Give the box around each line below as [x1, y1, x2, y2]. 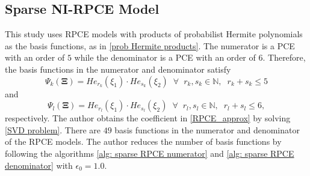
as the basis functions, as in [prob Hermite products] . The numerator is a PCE [5, 39, 295, 52]
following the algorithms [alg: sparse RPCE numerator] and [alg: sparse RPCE [5, 147, 294, 159]
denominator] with [5, 159, 73, 171]
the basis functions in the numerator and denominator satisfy [5, 62, 231, 75]
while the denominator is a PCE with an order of [74, 51, 256, 64]
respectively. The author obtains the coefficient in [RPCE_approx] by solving [5, 112, 291, 124]
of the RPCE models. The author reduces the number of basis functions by [5, 135, 282, 148]
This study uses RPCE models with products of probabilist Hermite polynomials [5, 28, 303, 40]
